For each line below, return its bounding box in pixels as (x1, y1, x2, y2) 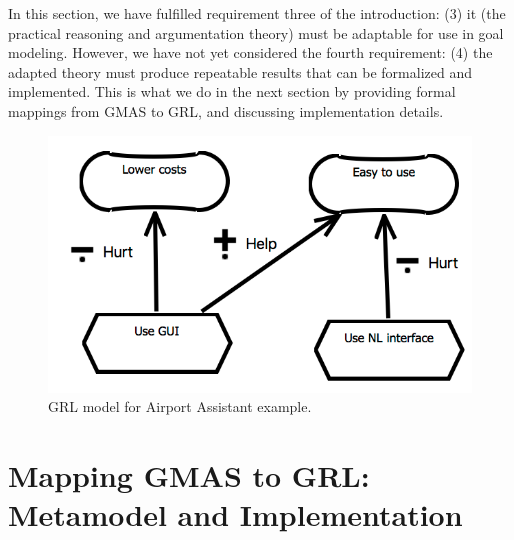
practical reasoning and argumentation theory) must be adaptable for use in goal (8, 22, 504, 43)
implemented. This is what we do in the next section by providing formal (8, 81, 456, 102)
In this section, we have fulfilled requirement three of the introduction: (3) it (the (8, 3, 506, 23)
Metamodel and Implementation (8, 494, 463, 535)
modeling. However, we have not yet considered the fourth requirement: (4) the (8, 42, 493, 63)
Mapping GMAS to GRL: (8, 455, 370, 496)
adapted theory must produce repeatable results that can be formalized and (8, 61, 473, 82)
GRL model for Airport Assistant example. (48, 396, 312, 417)
